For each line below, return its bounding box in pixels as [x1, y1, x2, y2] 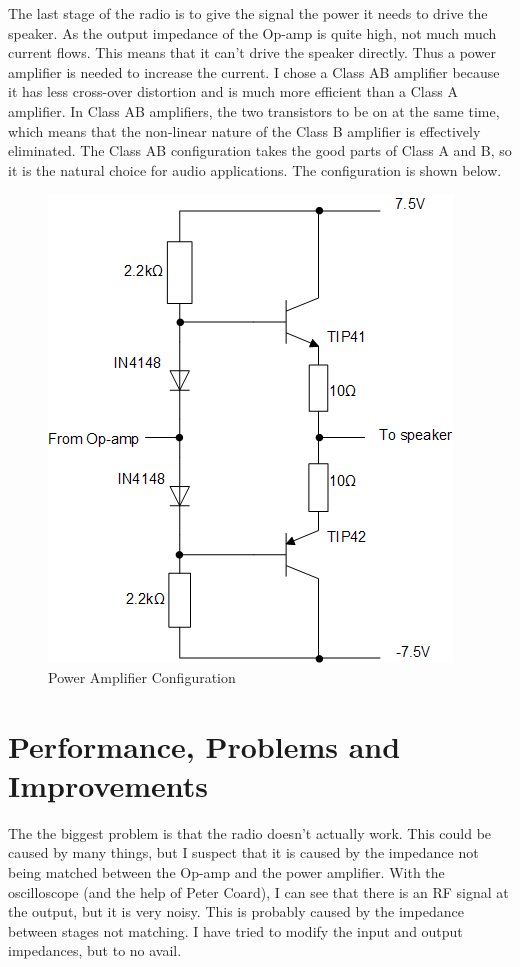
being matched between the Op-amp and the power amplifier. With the [8, 862, 445, 883]
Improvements [8, 764, 209, 805]
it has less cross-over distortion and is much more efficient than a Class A [8, 81, 458, 102]
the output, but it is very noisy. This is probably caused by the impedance [8, 901, 464, 922]
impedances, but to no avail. [8, 940, 182, 961]
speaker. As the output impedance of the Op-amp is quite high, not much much [8, 22, 497, 43]
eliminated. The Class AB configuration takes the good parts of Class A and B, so [8, 140, 512, 161]
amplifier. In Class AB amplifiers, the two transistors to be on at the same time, [8, 100, 500, 121]
